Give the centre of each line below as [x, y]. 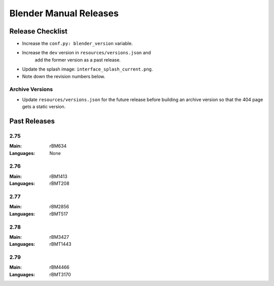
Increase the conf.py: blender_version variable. [77, 44]
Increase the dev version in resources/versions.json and [87, 53]
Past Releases [32, 121]
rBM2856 [59, 207]
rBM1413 [59, 176]
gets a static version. [44, 107]
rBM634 [58, 146]
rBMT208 [59, 183]
